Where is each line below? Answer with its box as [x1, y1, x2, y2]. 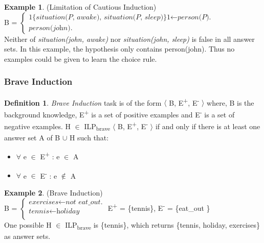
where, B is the [207, 97, 254, 108]
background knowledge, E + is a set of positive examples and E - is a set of [4, 107, 235, 119]
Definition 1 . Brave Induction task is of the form [4, 97, 162, 108]
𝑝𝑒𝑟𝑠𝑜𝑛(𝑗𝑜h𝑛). [29, 25, 73, 32]
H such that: [69, 132, 109, 142]
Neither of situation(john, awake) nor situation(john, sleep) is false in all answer [4, 33, 255, 44]
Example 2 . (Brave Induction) [4, 187, 103, 198]
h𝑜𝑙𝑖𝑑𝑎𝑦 [56, 208, 80, 215]
